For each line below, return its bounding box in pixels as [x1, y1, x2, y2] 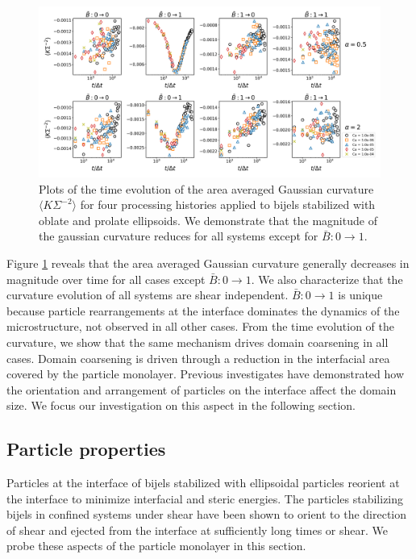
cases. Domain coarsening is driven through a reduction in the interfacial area [6, 349, 390, 366]
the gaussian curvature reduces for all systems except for [39, 227, 318, 244]
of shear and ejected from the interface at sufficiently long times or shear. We [6, 521, 388, 538]
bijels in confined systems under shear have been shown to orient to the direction [6, 506, 407, 523]
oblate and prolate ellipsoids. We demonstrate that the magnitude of [39, 211, 377, 228]
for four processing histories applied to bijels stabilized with [80, 196, 376, 213]
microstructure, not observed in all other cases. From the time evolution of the [6, 318, 394, 335]
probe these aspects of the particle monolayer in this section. [6, 537, 306, 554]
